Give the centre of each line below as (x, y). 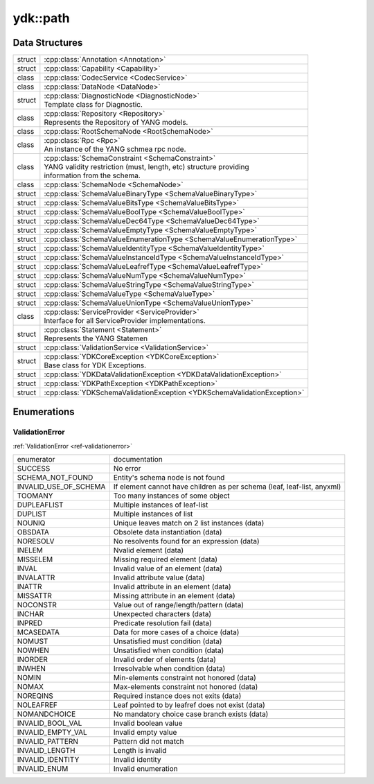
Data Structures (48, 43)
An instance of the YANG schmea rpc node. (115, 149)
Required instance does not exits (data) (177, 696)
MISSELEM (35, 559)
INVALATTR (36, 577)
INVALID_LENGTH (46, 751)
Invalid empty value (145, 733)
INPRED (30, 623)
